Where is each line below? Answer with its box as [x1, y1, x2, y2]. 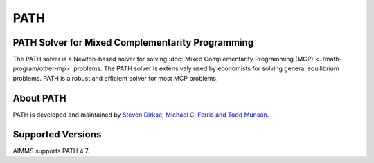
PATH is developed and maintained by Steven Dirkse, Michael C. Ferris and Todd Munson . [12, 111, 269, 119]
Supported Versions [12, 128, 102, 140]
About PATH [12, 92, 66, 104]
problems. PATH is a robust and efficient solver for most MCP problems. [12, 74, 218, 82]
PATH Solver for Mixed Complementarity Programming [12, 37, 254, 48]
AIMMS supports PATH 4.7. [12, 146, 90, 155]
